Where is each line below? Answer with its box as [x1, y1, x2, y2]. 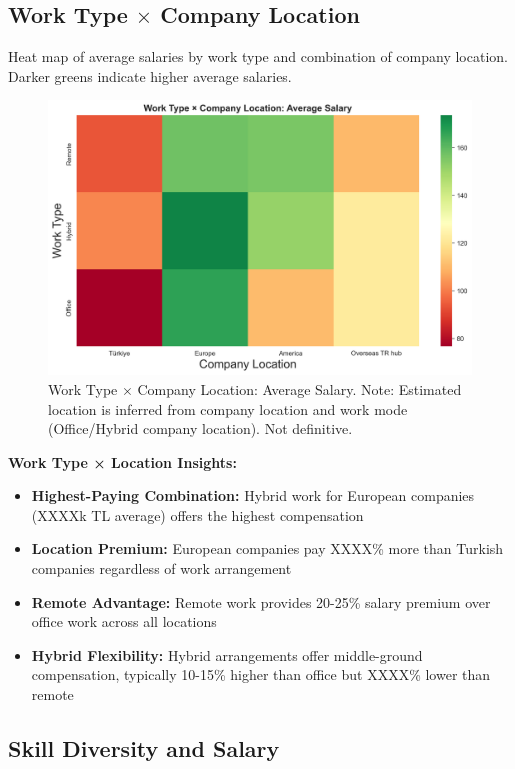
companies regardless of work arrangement [31, 558, 292, 579]
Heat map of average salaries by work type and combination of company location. [8, 46, 508, 67]
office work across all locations [31, 611, 217, 632]
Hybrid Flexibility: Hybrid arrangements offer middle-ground [31, 644, 423, 665]
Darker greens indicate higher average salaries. [8, 65, 292, 86]
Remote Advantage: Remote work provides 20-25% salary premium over [31, 591, 491, 612]
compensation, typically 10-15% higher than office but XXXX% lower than [31, 664, 491, 685]
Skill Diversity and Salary [8, 733, 280, 764]
